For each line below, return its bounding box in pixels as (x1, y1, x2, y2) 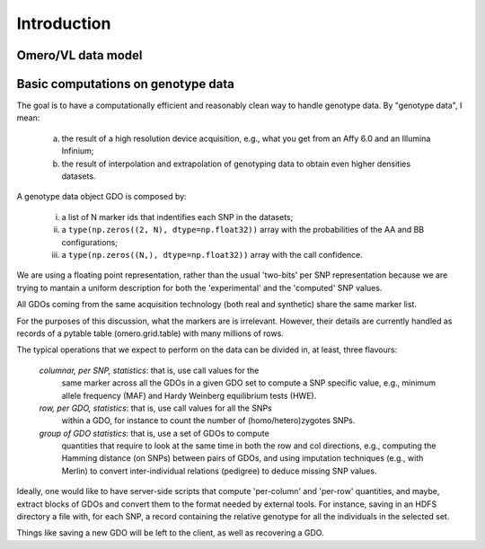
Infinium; (61, 146, 94, 156)
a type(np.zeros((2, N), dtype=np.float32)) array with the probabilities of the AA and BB (61, 225, 425, 235)
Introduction (16, 13, 111, 33)
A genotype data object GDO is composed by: (16, 191, 188, 202)
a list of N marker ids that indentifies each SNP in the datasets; (61, 211, 294, 222)
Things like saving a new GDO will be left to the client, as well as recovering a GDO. (16, 527, 324, 538)
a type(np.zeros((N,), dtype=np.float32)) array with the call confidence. (61, 249, 363, 260)
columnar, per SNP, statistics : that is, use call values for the (39, 365, 260, 376)
